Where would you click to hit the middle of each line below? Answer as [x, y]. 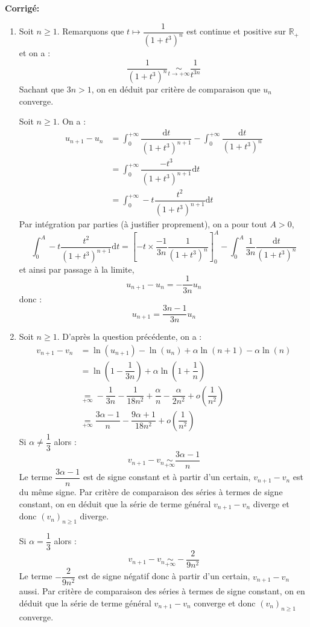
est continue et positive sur [236, 31]
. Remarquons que [90, 31]
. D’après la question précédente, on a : [129, 336]
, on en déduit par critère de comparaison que [176, 89]
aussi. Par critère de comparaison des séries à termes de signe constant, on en [162, 591]
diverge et [271, 503]
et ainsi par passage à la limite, [77, 269]
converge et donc [225, 603]
